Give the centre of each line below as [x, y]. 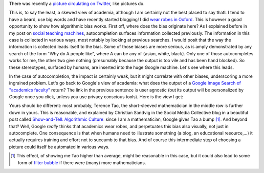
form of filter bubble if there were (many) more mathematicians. [82, 162]
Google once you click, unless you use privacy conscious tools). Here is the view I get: [96, 97]
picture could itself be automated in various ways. [59, 147]
